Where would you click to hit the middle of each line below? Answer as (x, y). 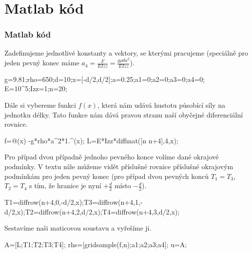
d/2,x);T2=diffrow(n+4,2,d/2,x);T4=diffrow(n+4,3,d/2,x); (92, 211)
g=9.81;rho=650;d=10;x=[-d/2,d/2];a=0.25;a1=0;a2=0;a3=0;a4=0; (105, 79)
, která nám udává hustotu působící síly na (161, 105)
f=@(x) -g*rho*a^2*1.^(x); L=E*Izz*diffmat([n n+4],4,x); (91, 140)
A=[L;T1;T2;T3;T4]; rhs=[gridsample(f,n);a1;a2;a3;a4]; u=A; (96, 244)
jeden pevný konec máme (42, 63)
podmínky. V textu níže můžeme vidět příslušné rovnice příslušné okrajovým (119, 166)
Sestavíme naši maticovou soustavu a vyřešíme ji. (78, 228)
